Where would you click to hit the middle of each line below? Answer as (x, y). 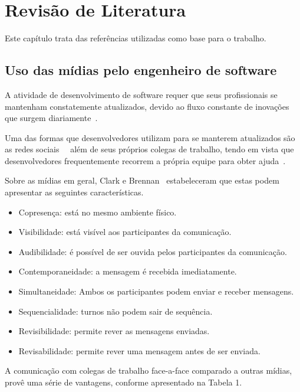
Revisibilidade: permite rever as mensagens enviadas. (114, 331)
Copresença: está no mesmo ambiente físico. (98, 212)
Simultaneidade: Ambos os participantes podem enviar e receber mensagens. (156, 291)
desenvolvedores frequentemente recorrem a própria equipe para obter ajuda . (145, 160)
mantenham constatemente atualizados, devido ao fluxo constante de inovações (147, 106)
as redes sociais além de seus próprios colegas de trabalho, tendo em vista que (149, 149)
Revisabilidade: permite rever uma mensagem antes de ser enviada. (139, 350)
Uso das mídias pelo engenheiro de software (141, 70)
